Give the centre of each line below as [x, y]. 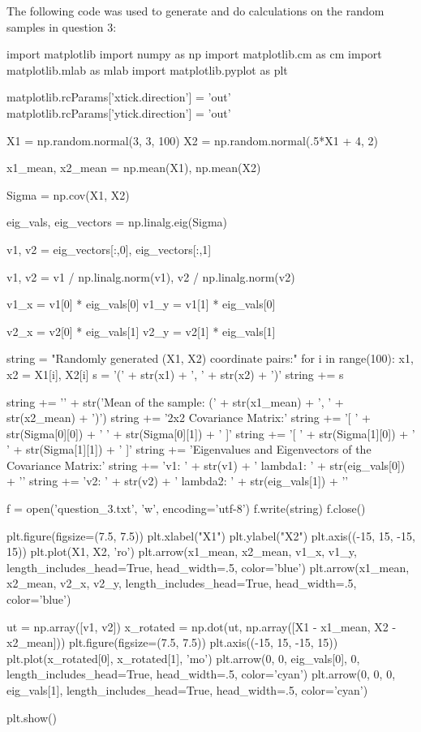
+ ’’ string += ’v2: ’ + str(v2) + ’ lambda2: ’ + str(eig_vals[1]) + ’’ [178, 481]
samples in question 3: [62, 26]
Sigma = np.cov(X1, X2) [68, 194]
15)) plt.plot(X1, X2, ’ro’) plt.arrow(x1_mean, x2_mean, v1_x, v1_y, [182, 551]
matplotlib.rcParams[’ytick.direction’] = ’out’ [119, 112]
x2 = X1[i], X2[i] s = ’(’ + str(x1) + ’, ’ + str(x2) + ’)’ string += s [175, 374]
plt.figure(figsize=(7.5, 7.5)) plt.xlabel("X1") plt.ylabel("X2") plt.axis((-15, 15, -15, [211, 535]
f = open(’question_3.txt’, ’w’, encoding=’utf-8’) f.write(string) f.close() [186, 508]
